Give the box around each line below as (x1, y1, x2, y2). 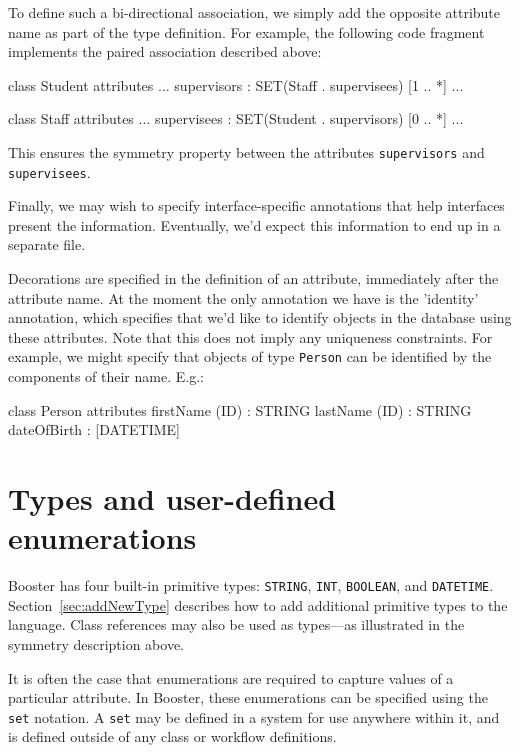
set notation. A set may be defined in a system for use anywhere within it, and (8, 706, 500, 727)
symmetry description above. (8, 634, 185, 655)
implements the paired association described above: (8, 41, 322, 62)
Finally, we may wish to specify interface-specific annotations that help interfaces (8, 195, 505, 216)
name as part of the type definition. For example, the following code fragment (8, 21, 485, 42)
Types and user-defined (8, 478, 337, 519)
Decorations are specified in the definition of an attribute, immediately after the (8, 268, 499, 289)
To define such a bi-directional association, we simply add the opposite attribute (8, 2, 501, 22)
